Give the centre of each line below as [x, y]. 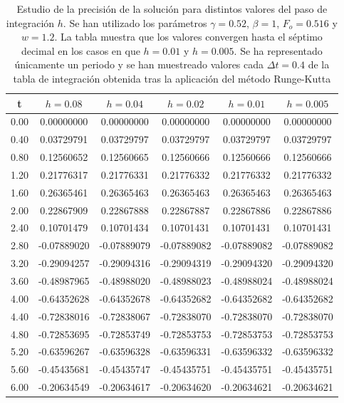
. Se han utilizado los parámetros [135, 22]
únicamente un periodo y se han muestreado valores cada [139, 64]
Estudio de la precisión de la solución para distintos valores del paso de [172, 9]
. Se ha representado [278, 50]
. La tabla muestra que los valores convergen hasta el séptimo [188, 37]
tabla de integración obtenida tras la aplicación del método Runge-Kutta [172, 78]
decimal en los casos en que [80, 50]
